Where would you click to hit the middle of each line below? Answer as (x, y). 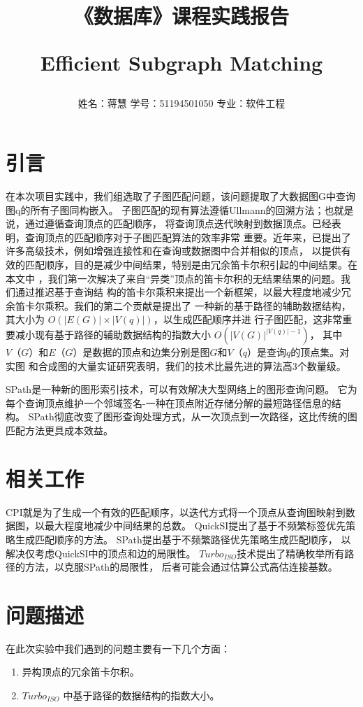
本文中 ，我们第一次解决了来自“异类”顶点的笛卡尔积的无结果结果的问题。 (173, 278)
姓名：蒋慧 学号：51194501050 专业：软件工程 (181, 102)
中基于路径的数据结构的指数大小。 (141, 695)
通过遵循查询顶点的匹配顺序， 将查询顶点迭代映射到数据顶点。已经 (178, 223)
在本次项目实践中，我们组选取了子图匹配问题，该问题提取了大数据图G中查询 (180, 196)
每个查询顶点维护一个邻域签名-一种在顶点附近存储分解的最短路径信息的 (169, 402)
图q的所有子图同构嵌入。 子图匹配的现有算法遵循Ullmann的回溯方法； (165, 209)
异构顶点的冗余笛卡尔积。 (81, 672)
